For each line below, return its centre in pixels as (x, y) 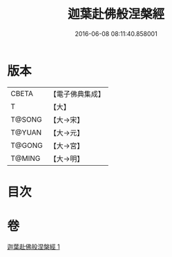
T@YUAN (26, 132)
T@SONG (27, 120)
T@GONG (27, 145)
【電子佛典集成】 (77, 94)
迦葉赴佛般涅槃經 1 (34, 247)
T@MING (26, 158)
